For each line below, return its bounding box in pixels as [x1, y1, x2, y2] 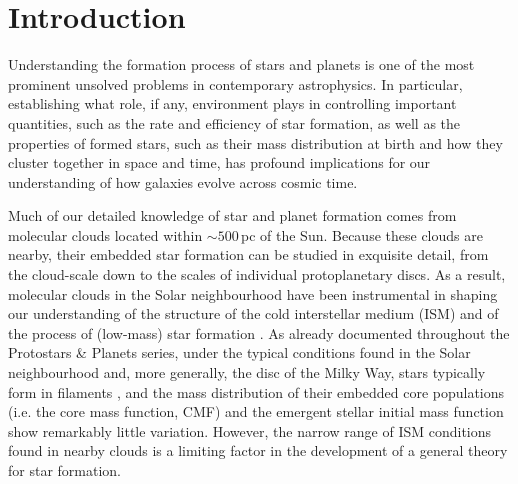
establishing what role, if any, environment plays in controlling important [8, 93, 457, 114]
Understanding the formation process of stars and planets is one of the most [8, 54, 475, 75]
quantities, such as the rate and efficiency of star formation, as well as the [8, 112, 461, 133]
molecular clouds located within [8, 224, 203, 245]
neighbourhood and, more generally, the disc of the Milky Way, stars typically [8, 362, 486, 383]
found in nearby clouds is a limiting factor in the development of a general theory [8, 440, 508, 461]
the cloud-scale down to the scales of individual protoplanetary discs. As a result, [8, 264, 506, 285]
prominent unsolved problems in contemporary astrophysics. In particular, [8, 73, 463, 94]
